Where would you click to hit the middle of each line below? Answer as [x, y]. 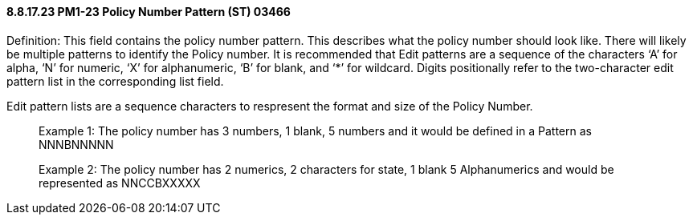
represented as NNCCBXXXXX [120, 183]
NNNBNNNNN [76, 144]
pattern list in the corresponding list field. [115, 81]
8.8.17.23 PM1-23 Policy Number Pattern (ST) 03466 [149, 12]
